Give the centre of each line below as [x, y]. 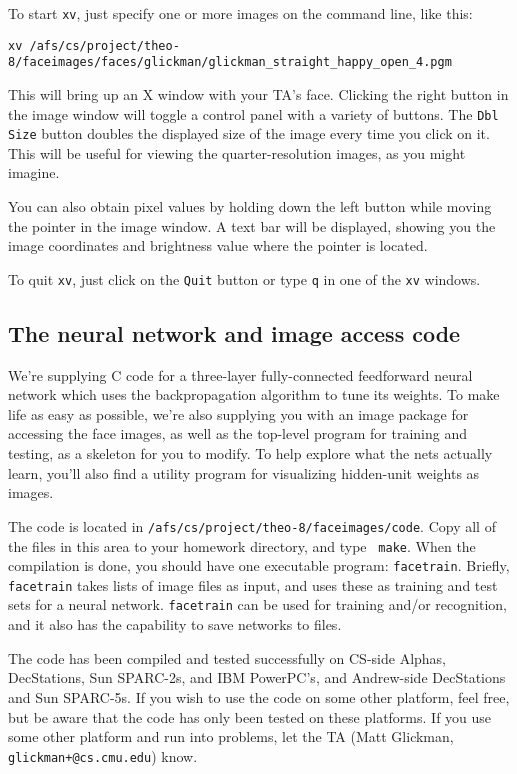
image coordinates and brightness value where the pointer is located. [218, 245]
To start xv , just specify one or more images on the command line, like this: [240, 13]
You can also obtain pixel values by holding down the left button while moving [250, 206]
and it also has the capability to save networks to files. [175, 624]
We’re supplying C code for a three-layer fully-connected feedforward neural [240, 374]
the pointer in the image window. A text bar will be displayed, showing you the [252, 225]
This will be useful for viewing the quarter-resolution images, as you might [237, 152]
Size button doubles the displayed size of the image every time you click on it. [249, 133]
